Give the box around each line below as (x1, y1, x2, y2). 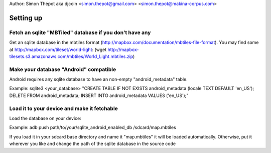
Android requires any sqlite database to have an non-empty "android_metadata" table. (9, 76, 188, 82)
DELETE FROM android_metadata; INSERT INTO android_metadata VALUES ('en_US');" (9, 92, 189, 98)
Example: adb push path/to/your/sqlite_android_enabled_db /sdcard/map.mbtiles (9, 124, 176, 130)
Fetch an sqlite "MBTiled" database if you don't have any (9, 29, 151, 36)
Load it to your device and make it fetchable (9, 105, 118, 112)
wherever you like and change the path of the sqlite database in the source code (9, 140, 176, 147)
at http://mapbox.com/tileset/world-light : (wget (9, 46, 107, 52)
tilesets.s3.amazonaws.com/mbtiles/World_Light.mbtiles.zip (9, 53, 133, 59)
